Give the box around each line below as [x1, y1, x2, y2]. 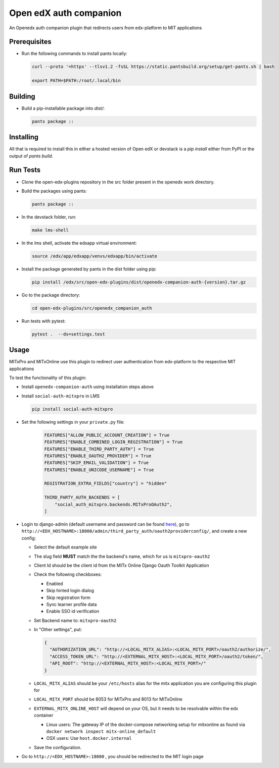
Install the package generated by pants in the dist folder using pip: [21, 266, 157, 272]
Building [9, 92, 36, 101]
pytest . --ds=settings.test [32, 331, 105, 337]
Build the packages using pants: [21, 188, 87, 194]
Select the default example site [34, 544, 97, 550]
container [34, 713, 54, 718]
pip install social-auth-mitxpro [32, 406, 113, 412]
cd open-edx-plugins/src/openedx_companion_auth [32, 305, 152, 311]
